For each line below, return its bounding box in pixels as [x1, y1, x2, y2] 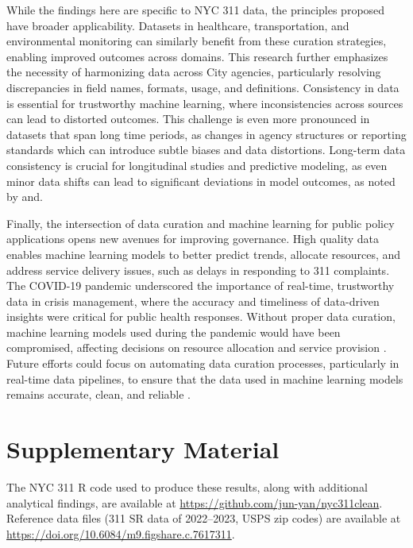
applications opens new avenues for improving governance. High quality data [6, 230, 379, 247]
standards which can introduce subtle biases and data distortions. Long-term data [6, 141, 406, 158]
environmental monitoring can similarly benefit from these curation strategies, [6, 33, 387, 49]
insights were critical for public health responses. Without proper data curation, [6, 308, 396, 325]
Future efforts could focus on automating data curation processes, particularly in [6, 355, 399, 372]
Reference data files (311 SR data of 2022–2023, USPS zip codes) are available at [6, 510, 401, 527]
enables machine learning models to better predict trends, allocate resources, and [6, 245, 401, 262]
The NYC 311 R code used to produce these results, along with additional [6, 478, 368, 495]
